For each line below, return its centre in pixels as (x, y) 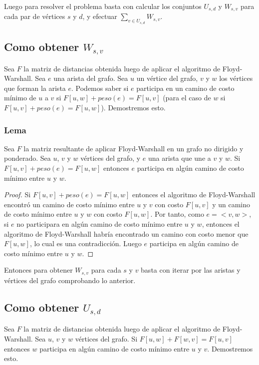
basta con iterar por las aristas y (191, 270)
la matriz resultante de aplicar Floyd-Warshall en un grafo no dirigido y (133, 148)
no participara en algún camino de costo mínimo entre (100, 223)
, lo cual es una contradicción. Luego (86, 243)
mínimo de (20, 98)
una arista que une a (180, 158)
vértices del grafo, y (111, 158)
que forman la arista (35, 88)
